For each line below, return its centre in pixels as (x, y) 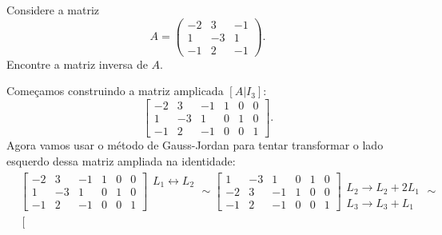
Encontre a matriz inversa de (77, 64)
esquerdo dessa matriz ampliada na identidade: (121, 160)
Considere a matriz (53, 10)
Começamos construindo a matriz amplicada (115, 91)
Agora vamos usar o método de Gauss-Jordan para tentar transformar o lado (195, 145)
